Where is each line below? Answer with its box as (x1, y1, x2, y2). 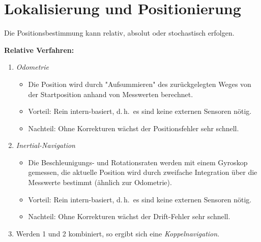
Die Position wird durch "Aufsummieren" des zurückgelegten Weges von (28, 78, 251, 89)
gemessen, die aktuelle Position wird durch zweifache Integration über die (28, 167, 257, 177)
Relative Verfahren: (4, 44, 74, 55)
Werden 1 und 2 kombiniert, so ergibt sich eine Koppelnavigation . (16, 228, 220, 238)
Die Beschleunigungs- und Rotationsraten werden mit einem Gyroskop (28, 157, 248, 167)
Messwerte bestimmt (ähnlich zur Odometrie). (28, 177, 172, 188)
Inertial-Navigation (16, 140, 75, 150)
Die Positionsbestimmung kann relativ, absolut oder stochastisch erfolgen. (4, 27, 235, 38)
